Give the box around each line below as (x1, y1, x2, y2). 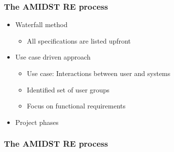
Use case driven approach (15, 52, 91, 62)
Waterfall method (15, 19, 68, 30)
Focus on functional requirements (27, 101, 126, 111)
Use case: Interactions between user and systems (27, 68, 171, 78)
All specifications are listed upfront (27, 35, 131, 46)
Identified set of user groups (27, 84, 110, 94)
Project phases (15, 117, 59, 127)
